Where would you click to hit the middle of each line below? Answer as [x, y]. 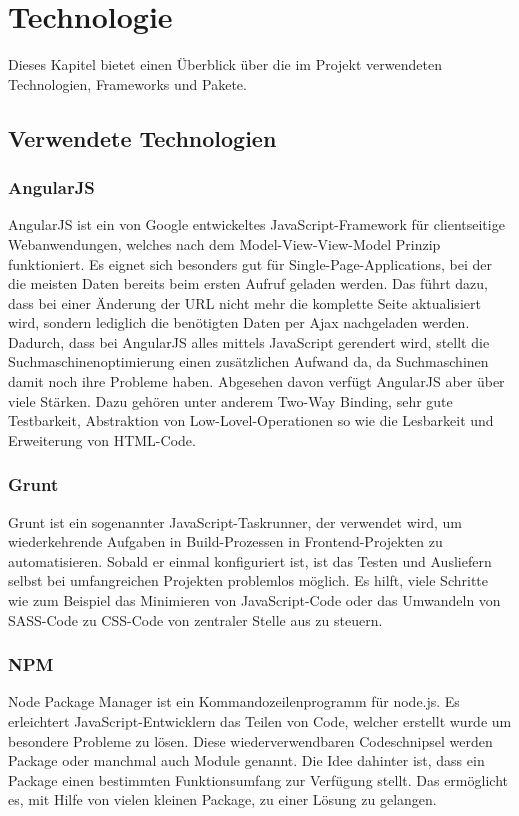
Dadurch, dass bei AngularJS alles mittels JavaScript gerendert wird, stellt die [249, 341]
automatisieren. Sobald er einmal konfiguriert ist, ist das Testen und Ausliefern [250, 560]
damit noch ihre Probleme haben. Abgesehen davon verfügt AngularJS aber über [256, 381]
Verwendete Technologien [142, 137]
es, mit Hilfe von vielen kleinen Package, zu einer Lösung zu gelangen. [222, 799]
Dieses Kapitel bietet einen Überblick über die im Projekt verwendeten [225, 64]
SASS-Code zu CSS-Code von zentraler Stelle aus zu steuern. [195, 619]
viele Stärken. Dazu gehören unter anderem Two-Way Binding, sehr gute [230, 400]
